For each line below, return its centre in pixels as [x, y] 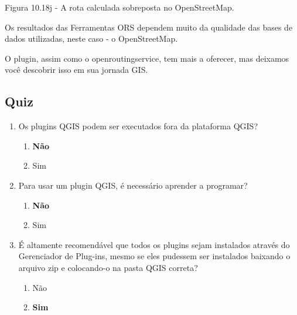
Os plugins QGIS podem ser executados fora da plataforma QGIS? [138, 126]
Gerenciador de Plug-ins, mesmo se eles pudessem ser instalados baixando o [154, 256]
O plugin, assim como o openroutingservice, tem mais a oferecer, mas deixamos [147, 58]
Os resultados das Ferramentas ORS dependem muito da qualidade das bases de [149, 27]
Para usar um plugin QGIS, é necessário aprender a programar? [133, 185]
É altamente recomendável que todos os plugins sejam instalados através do [154, 244]
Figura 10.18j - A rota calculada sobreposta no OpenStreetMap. [120, 7]
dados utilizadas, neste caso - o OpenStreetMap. [91, 38]
